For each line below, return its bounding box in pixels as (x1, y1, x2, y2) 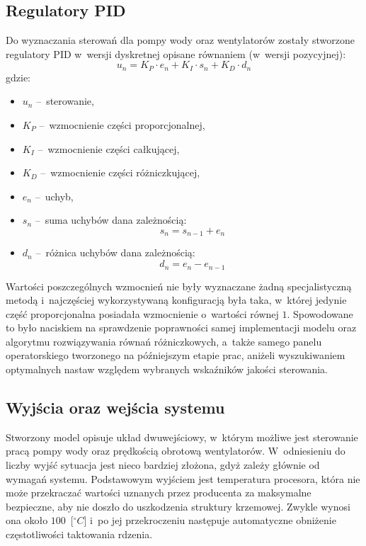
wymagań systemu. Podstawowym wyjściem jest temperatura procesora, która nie (6, 471, 360, 486)
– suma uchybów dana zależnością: (35, 212, 187, 227)
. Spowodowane (287, 306, 353, 321)
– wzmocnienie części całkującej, (38, 141, 180, 156)
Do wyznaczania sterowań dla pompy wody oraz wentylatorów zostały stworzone (6, 33, 355, 47)
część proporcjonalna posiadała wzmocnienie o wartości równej (6, 306, 279, 321)
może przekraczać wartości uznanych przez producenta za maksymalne (6, 485, 311, 500)
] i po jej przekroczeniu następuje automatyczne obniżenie (84, 513, 336, 528)
